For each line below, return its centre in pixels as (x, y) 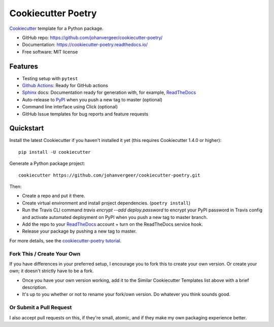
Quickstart (27, 129)
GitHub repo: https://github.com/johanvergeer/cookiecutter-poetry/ (92, 38)
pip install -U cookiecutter (55, 152)
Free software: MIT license (50, 52)
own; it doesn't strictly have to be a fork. (52, 271)
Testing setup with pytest (50, 78)
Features (24, 66)
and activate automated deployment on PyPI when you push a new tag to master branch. (115, 217)
